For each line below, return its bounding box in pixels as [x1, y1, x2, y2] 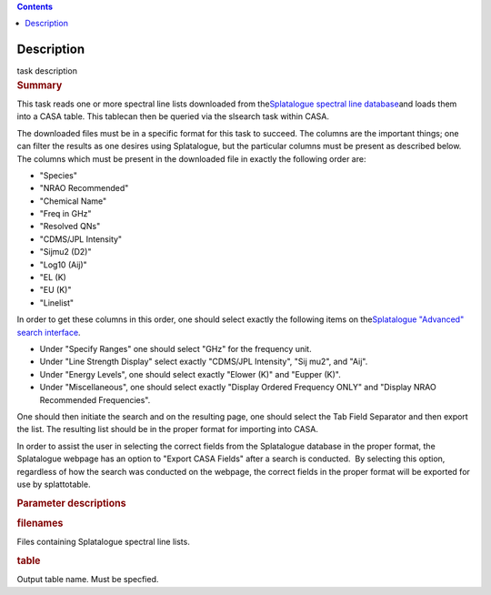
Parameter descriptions [16, 497, 126, 509]
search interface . [16, 327, 81, 338]
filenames [16, 517, 64, 529]
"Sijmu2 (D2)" [39, 247, 92, 257]
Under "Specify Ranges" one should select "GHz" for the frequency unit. [39, 343, 313, 354]
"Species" [39, 169, 77, 181]
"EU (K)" [39, 285, 72, 296]
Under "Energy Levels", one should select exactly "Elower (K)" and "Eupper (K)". [39, 368, 341, 379]
